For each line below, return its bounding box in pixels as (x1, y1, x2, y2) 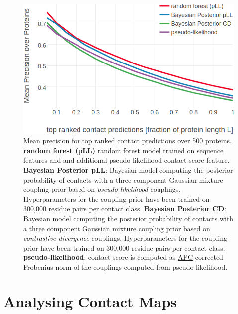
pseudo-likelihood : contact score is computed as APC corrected (23, 252, 223, 262)
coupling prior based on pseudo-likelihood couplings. (23, 184, 181, 194)
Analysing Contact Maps (3, 291, 177, 311)
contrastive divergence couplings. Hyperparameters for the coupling (23, 233, 227, 243)
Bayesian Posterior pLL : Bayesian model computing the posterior (23, 165, 233, 175)
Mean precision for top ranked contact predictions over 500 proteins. (23, 135, 232, 146)
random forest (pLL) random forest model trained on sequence (23, 145, 224, 155)
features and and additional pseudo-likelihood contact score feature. (23, 155, 230, 165)
